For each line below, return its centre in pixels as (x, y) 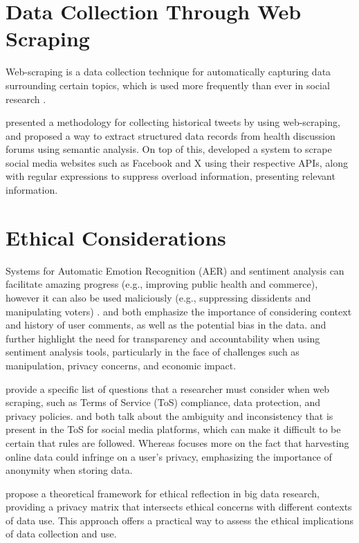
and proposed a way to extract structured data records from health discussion (171, 135)
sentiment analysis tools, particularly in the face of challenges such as (153, 352)
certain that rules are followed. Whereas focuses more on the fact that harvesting (177, 442)
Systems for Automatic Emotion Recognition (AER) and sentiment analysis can (175, 270)
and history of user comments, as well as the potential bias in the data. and (166, 325)
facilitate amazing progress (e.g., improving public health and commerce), (162, 284)
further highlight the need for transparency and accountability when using (163, 338)
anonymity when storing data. (69, 470)
